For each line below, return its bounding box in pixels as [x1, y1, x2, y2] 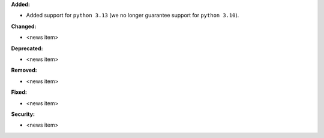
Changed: [11, 23, 37, 30]
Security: [11, 111, 35, 118]
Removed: [11, 66, 37, 74]
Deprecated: [11, 45, 43, 52]
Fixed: [11, 88, 27, 96]
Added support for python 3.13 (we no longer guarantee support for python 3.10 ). [26, 12, 239, 19]
